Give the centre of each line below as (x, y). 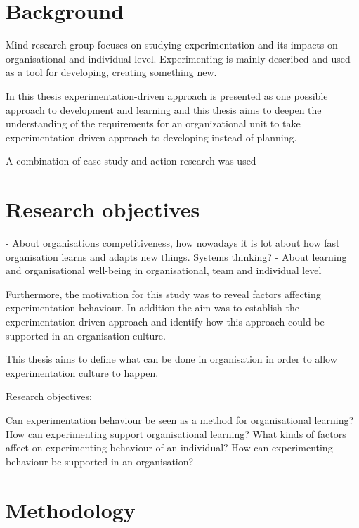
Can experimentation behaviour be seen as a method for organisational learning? (180, 419)
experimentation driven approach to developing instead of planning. (151, 137)
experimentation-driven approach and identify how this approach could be (165, 321)
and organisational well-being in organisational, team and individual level (164, 270)
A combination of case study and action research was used (131, 161)
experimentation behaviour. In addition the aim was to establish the (152, 308)
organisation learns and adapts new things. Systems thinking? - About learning (176, 256)
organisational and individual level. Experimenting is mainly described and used (178, 58)
